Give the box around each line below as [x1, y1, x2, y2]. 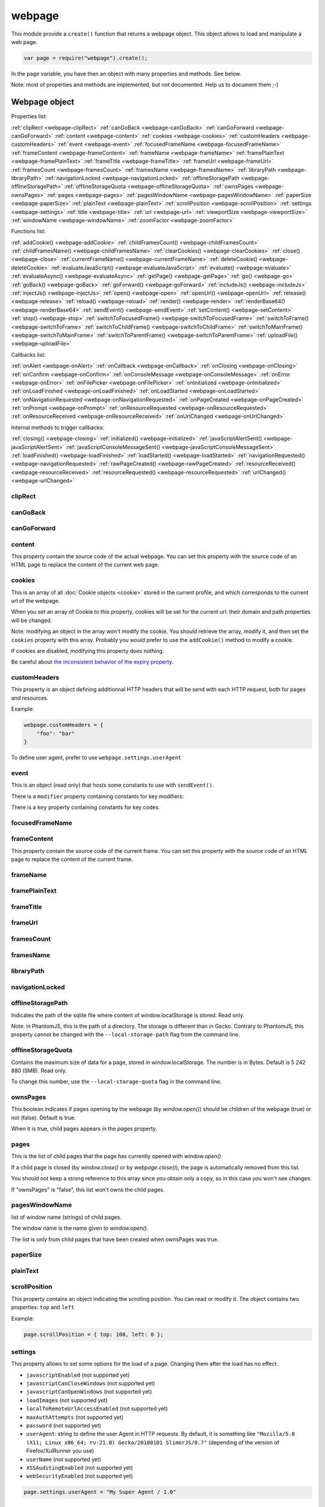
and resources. [11, 694, 49, 702]
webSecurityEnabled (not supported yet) [26, 1473, 134, 1480]
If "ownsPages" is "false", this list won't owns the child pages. [11, 1186, 165, 1193]
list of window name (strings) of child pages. [11, 1213, 122, 1221]
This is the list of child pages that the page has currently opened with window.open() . [11, 1153, 223, 1160]
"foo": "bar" [36, 730, 75, 737]
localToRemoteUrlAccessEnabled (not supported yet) [26, 1405, 168, 1412]
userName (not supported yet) [26, 1456, 102, 1463]
